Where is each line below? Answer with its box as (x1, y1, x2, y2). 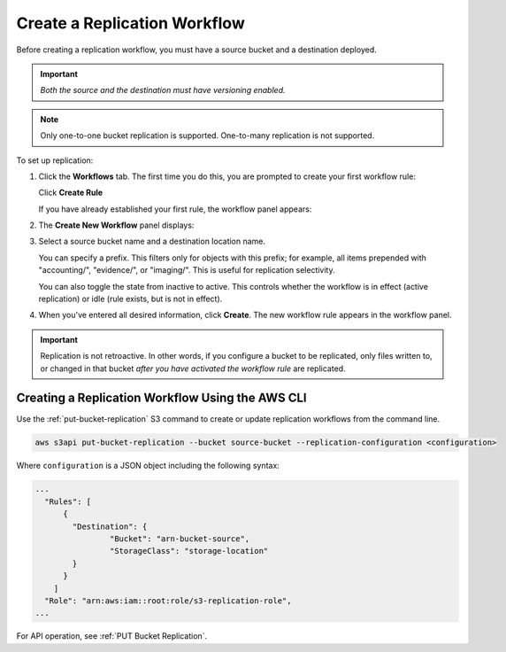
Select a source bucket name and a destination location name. (38, 236, 265, 247)
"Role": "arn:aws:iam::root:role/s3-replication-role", (44, 595, 292, 606)
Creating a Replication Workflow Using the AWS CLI (16, 391, 307, 406)
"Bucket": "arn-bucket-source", (109, 534, 250, 544)
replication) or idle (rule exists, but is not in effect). (38, 293, 223, 305)
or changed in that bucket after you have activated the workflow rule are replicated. (40, 363, 346, 374)
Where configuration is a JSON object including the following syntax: (16, 461, 280, 471)
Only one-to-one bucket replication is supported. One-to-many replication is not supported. (40, 130, 375, 141)
